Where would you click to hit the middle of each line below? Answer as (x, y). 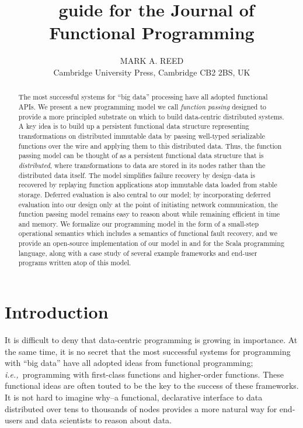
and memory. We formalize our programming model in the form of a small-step (139, 223)
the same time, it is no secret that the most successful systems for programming (148, 351)
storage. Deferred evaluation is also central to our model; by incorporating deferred (144, 194)
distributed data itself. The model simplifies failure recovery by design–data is (137, 175)
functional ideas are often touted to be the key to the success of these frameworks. (152, 386)
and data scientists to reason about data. (98, 420)
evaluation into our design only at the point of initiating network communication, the (148, 204)
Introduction (57, 312)
